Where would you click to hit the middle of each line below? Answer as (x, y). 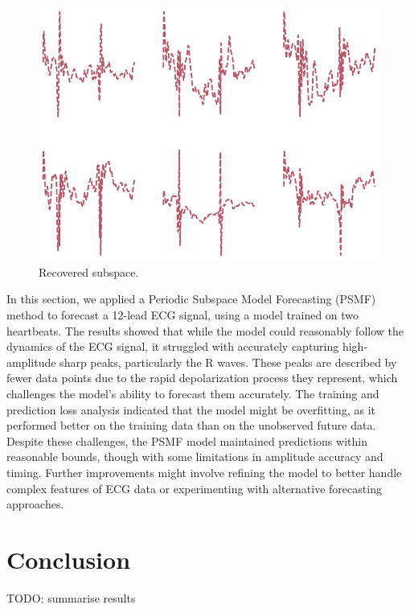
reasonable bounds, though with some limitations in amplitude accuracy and (195, 457)
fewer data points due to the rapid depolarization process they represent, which (202, 378)
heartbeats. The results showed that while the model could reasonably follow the (205, 330)
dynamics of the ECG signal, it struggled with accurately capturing (173, 346)
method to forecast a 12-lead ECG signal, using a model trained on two (183, 315)
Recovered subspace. (89, 272)
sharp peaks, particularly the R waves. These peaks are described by (228, 362)
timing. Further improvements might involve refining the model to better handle (204, 472)
